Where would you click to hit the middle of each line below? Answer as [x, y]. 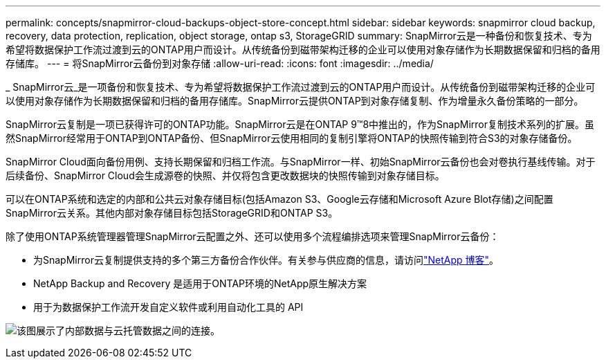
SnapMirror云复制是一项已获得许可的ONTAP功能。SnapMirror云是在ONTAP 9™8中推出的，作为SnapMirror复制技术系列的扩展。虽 [300, 124]
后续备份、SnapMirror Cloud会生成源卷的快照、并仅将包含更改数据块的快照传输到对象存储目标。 [225, 175]
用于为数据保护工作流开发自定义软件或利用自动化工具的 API [168, 307]
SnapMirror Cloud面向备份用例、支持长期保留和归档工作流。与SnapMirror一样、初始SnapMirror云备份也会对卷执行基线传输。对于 [301, 162]
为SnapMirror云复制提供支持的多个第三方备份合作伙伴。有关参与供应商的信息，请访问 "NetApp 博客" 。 [266, 260]
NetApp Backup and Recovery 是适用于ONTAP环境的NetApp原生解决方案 [200, 283]
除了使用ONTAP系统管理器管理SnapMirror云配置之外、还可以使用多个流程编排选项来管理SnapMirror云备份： [252, 236]
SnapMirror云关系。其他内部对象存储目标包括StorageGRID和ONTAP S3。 [172, 213]
